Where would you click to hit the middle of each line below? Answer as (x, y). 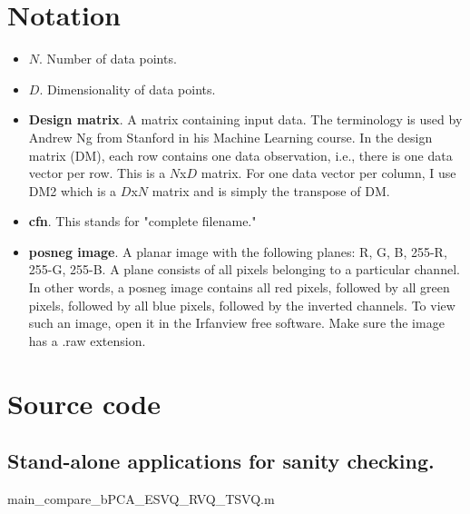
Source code (84, 403)
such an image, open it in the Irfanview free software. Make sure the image (236, 323)
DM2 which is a (73, 190)
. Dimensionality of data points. (127, 89)
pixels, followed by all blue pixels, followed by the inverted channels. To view (242, 305)
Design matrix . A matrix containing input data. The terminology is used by (245, 119)
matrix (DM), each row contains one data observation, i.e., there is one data (240, 155)
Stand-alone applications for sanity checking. (221, 461)
